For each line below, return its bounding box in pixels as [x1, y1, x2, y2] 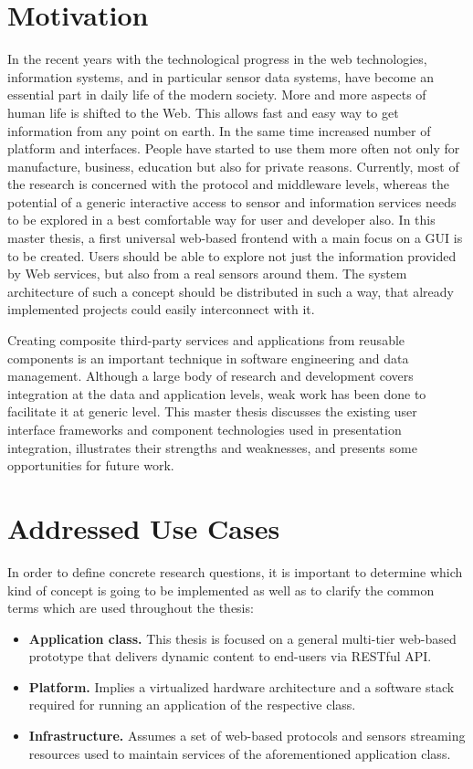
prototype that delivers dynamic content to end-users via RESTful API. [28, 647, 432, 666]
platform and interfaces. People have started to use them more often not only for [7, 139, 460, 158]
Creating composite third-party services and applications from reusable [7, 331, 405, 350]
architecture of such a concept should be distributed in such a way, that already [7, 281, 454, 300]
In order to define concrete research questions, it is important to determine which [7, 562, 463, 581]
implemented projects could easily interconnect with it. [7, 300, 315, 319]
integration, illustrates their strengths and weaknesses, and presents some [7, 437, 417, 457]
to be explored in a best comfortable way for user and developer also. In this [7, 210, 436, 229]
